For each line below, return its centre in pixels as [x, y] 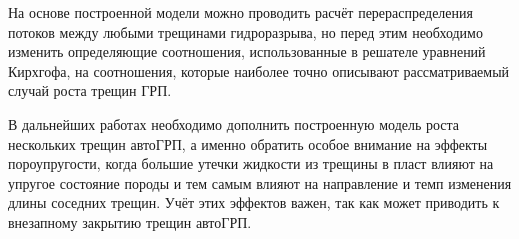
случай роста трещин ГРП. [90, 90]
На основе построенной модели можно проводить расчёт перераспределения [240, 12]
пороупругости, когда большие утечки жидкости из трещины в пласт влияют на [251, 163]
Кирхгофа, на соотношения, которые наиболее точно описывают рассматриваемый [259, 70]
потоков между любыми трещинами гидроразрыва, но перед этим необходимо [245, 31]
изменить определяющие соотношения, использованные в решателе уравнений [247, 51]
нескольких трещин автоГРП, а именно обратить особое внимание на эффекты [248, 143]
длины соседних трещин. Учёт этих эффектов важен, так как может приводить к [254, 202]
